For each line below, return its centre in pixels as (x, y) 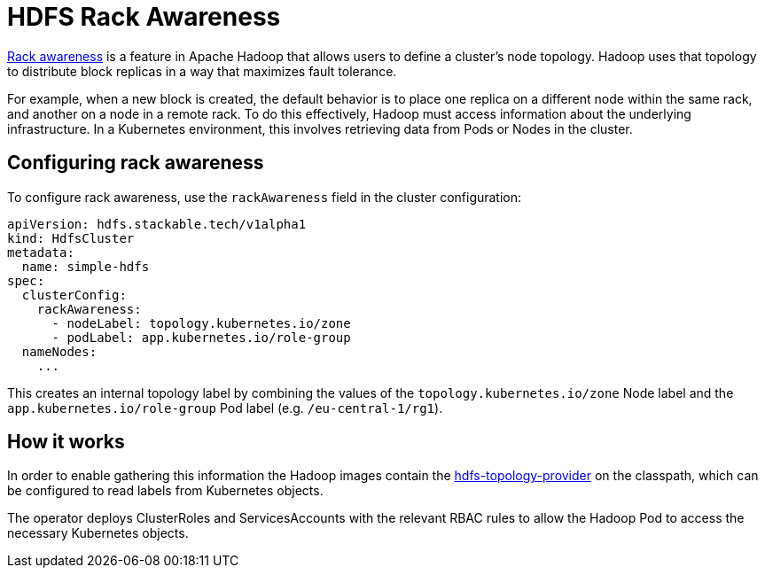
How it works (66, 442)
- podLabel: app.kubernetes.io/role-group (201, 337)
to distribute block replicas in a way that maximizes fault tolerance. (202, 71)
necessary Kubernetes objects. (98, 533)
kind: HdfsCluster (71, 238)
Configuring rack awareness (136, 163)
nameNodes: (59, 351)
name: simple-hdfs (86, 266)
